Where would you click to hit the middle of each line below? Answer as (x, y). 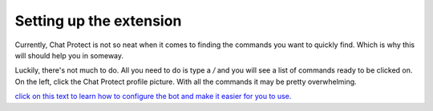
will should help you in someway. (69, 55)
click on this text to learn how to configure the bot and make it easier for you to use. (153, 97)
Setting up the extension (98, 21)
